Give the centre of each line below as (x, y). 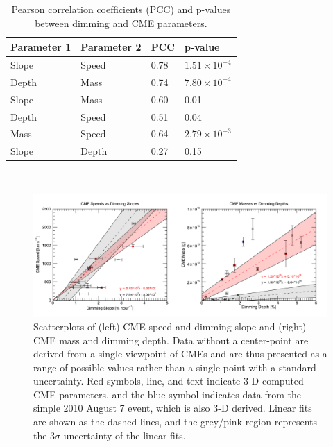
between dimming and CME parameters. (121, 23)
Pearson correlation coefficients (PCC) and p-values (121, 9)
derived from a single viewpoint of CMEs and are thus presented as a (180, 354)
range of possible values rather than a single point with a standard (175, 367)
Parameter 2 (111, 47)
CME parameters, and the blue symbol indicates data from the (167, 394)
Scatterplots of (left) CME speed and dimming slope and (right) (170, 326)
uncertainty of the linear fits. (125, 435)
